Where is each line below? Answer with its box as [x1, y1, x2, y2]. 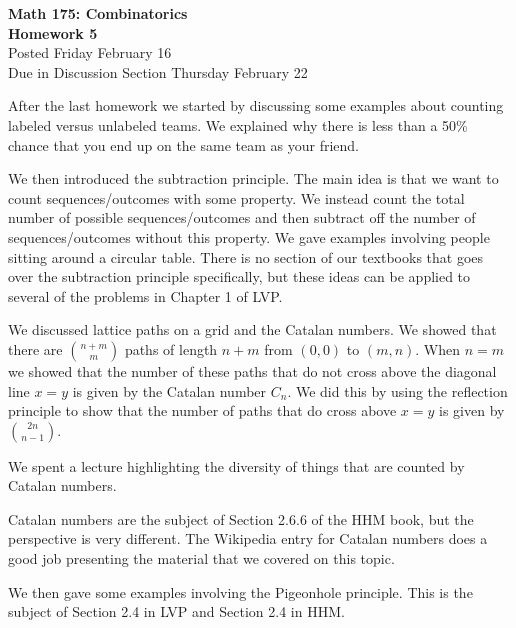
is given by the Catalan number [72, 380, 267, 401]
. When [415, 338, 461, 359]
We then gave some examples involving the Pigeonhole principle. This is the [8, 581, 473, 602]
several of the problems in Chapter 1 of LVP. [8, 285, 283, 306]
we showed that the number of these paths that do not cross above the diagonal [8, 360, 497, 381]
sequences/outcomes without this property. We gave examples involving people [8, 226, 490, 247]
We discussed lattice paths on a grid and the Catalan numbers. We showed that [8, 319, 497, 340]
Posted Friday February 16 [8, 42, 172, 63]
